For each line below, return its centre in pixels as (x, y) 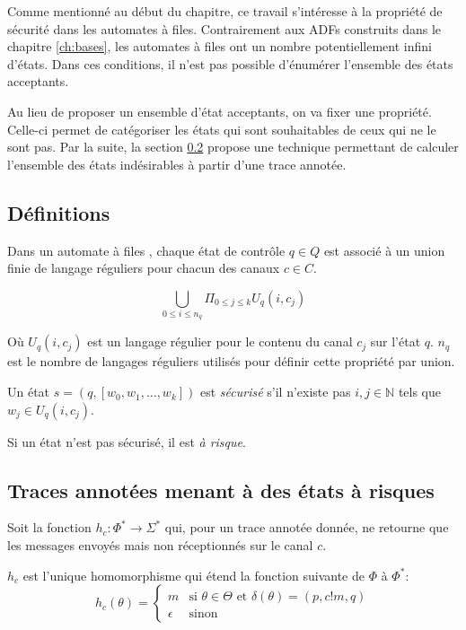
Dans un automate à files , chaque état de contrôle (146, 250)
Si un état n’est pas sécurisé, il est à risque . (127, 441)
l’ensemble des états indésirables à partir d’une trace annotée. (177, 164)
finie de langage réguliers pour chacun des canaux (144, 268)
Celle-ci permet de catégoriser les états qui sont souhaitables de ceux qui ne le (222, 129)
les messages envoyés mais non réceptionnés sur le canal (160, 545)
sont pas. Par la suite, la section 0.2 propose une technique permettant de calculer (233, 147)
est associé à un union (384, 250)
